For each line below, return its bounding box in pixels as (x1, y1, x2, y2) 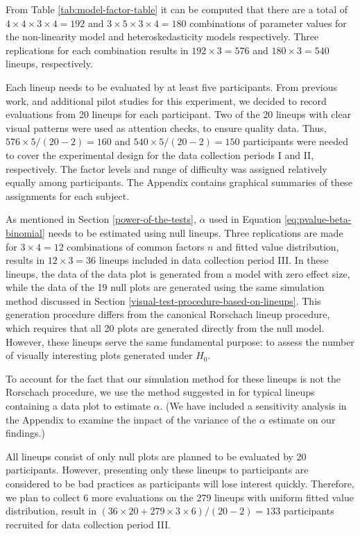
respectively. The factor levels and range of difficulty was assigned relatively (6, 161, 327, 176)
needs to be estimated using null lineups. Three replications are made (48, 225, 343, 240)
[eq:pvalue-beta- (284, 212, 352, 226)
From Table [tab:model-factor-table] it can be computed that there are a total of (6, 2, 348, 16)
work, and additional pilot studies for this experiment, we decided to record (6, 93, 327, 108)
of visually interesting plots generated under (6, 348, 193, 362)
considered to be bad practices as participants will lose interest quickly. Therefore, (6, 476, 354, 490)
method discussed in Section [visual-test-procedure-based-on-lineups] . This (6, 293, 321, 308)
